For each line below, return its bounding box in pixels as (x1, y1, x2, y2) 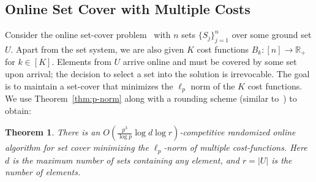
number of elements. (5, 165, 81, 178)
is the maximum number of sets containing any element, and (12, 153, 239, 166)
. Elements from (51, 55, 111, 68)
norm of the (190, 79, 235, 92)
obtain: (5, 104, 31, 116)
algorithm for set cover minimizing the (5, 141, 149, 154)
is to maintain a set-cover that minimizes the (5, 79, 173, 92)
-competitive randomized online (179, 126, 296, 138)
